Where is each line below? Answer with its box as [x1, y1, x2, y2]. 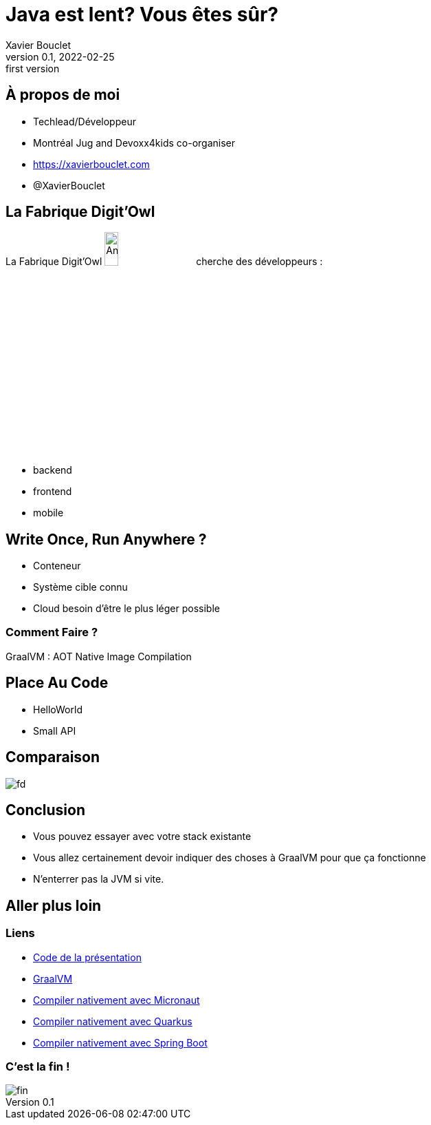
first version [5, 62, 60, 74]
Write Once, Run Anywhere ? [5, 530, 207, 548]
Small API [33, 724, 76, 737]
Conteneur [33, 560, 81, 572]
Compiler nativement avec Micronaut [33, 993, 200, 1006]
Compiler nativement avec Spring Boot [33, 1036, 208, 1049]
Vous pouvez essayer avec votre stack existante [33, 830, 252, 843]
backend [33, 464, 72, 476]
